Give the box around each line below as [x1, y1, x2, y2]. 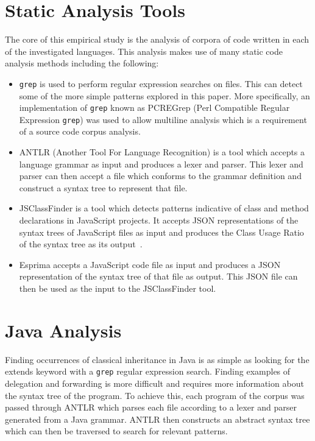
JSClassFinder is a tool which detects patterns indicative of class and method [19, 202, 309, 214]
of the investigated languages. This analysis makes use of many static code [5, 44, 283, 57]
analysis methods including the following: [5, 57, 159, 69]
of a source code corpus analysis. [19, 125, 141, 138]
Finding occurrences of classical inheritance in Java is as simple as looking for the [5, 353, 310, 365]
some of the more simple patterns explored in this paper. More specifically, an [19, 89, 310, 102]
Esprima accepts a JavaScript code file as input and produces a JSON [19, 258, 281, 270]
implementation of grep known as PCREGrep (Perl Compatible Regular [19, 101, 290, 114]
